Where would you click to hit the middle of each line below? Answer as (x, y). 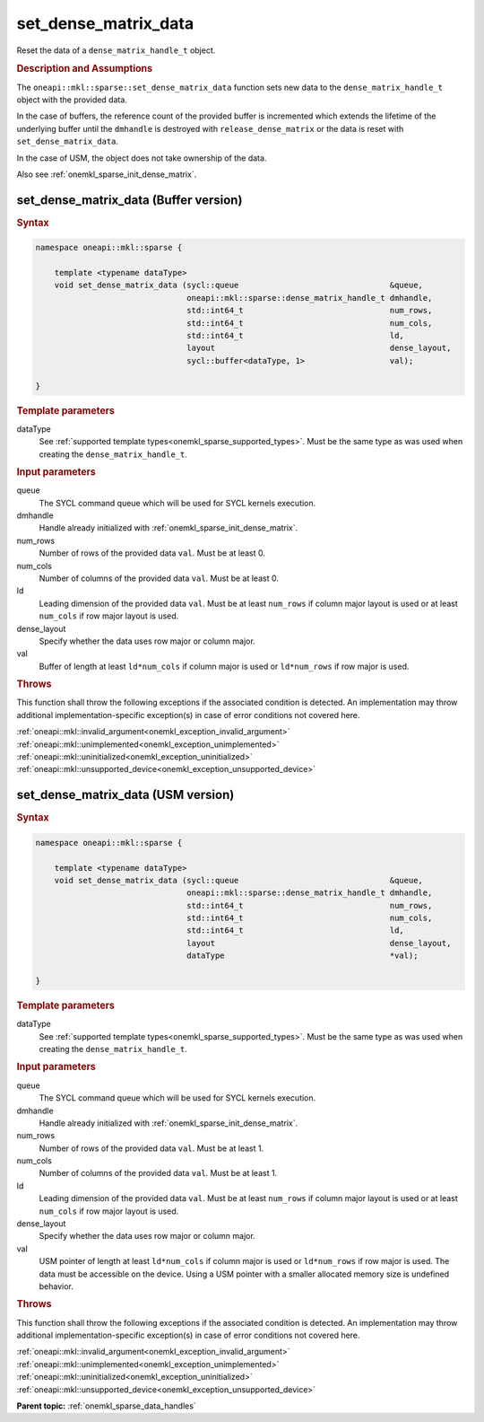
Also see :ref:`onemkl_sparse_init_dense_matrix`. (107, 174)
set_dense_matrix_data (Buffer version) (130, 200)
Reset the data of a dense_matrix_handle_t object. (116, 50)
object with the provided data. (72, 100)
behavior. (56, 1286)
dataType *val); (302, 956)
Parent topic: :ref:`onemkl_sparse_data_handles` (106, 1406)
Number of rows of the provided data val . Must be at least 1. (151, 1148)
